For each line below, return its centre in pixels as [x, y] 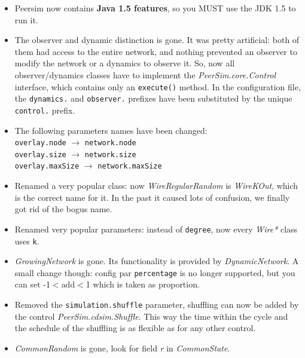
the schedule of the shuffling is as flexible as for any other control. [135, 328]
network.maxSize [130, 166]
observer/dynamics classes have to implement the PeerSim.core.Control [145, 74]
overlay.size [40, 154]
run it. [26, 19]
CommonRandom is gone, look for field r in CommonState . [122, 348]
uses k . [27, 241]
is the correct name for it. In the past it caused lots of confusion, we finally [152, 197]
